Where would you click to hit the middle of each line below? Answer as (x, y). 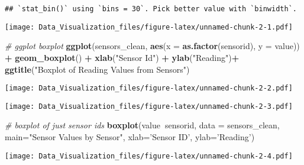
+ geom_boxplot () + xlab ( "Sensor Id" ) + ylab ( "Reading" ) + (122, 57)
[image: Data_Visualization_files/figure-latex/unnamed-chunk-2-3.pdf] (149, 106)
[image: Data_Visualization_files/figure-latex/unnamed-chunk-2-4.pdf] (149, 156)
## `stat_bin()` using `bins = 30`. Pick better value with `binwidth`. (151, 9)
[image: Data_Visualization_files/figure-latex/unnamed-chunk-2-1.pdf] (149, 27)
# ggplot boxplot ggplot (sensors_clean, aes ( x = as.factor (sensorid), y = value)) (152, 46)
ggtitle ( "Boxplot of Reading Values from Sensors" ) (97, 69)
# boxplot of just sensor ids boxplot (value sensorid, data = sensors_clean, (142, 125)
